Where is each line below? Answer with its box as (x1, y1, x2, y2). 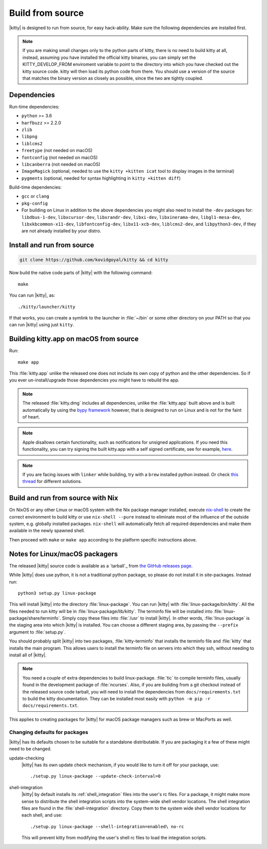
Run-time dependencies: (9, 104, 60, 109)
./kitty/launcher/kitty (18, 304, 76, 310)
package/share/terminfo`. (9, 615, 61, 621)
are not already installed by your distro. (21, 228, 101, 234)
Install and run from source (9, 241, 94, 250)
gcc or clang (21, 193, 49, 199)
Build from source (9, 7, 84, 18)
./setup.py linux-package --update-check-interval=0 (30, 773, 161, 779)
